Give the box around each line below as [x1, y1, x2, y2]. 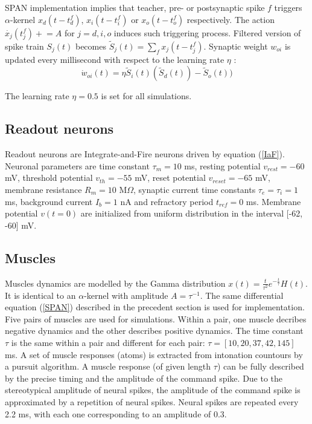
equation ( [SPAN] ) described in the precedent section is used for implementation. [5, 301, 305, 313]
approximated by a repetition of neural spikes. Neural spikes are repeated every [5, 396, 299, 408]
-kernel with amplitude [84, 289, 168, 301]
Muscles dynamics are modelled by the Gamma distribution [5, 276, 226, 289]
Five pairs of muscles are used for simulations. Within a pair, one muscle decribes [5, 312, 307, 325]
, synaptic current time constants [133, 183, 256, 195]
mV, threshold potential [5, 171, 93, 184]
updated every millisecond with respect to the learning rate [5, 53, 224, 65]
